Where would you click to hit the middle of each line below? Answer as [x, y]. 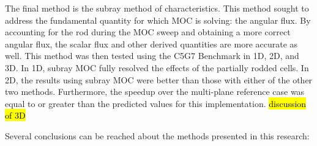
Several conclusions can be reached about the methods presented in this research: [157, 135]
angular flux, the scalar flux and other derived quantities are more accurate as [151, 43]
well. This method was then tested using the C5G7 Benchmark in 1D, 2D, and [152, 56]
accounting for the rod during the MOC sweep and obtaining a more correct [148, 32]
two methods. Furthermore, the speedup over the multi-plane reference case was [155, 92]
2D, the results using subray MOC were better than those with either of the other [159, 79]
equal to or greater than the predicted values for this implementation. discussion [156, 103]
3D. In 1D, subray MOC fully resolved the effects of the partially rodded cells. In [157, 67]
